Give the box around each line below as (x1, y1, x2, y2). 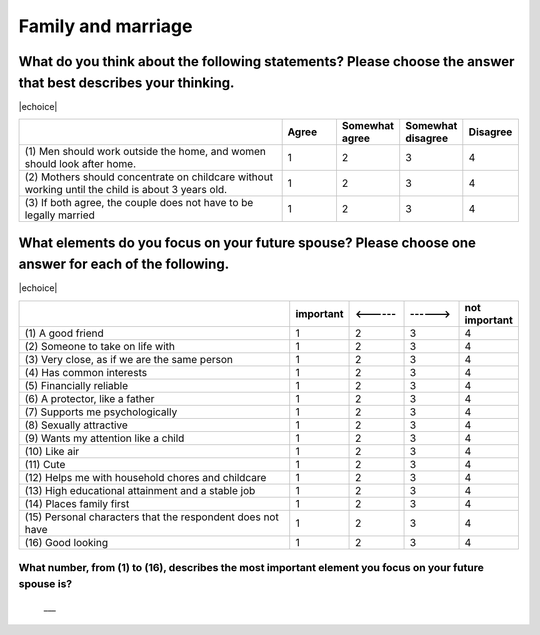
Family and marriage (18, 15, 193, 37)
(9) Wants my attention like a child (24, 431, 185, 445)
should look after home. (24, 157, 137, 171)
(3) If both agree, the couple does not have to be (24, 196, 254, 210)
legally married (24, 208, 95, 222)
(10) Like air (24, 444, 80, 458)
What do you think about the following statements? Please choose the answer (18, 53, 515, 70)
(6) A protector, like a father (24, 391, 155, 405)
